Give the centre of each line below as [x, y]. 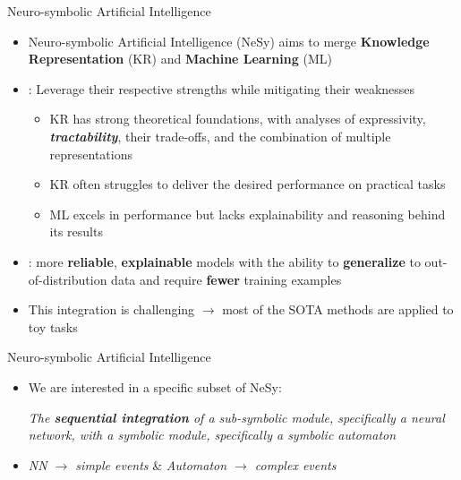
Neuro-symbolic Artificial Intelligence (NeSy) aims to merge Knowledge [229, 41]
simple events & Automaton [151, 464]
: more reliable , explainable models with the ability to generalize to [224, 261]
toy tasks [53, 326]
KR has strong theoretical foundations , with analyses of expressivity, [238, 119]
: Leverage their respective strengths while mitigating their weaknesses [222, 88]
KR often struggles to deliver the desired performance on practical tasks [248, 184]
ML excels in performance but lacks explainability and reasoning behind [248, 214]
